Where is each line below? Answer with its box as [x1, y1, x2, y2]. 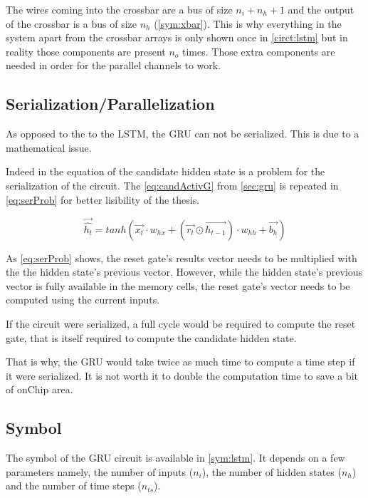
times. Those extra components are [182, 43, 335, 58]
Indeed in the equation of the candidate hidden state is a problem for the [6, 164, 325, 179]
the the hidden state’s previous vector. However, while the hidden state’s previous [6, 264, 363, 279]
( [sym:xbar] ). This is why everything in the [154, 16, 342, 31]
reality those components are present [6, 43, 166, 58]
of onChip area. [6, 382, 73, 397]
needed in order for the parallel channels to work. [6, 58, 221, 73]
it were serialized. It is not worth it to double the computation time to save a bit [6, 368, 358, 383]
